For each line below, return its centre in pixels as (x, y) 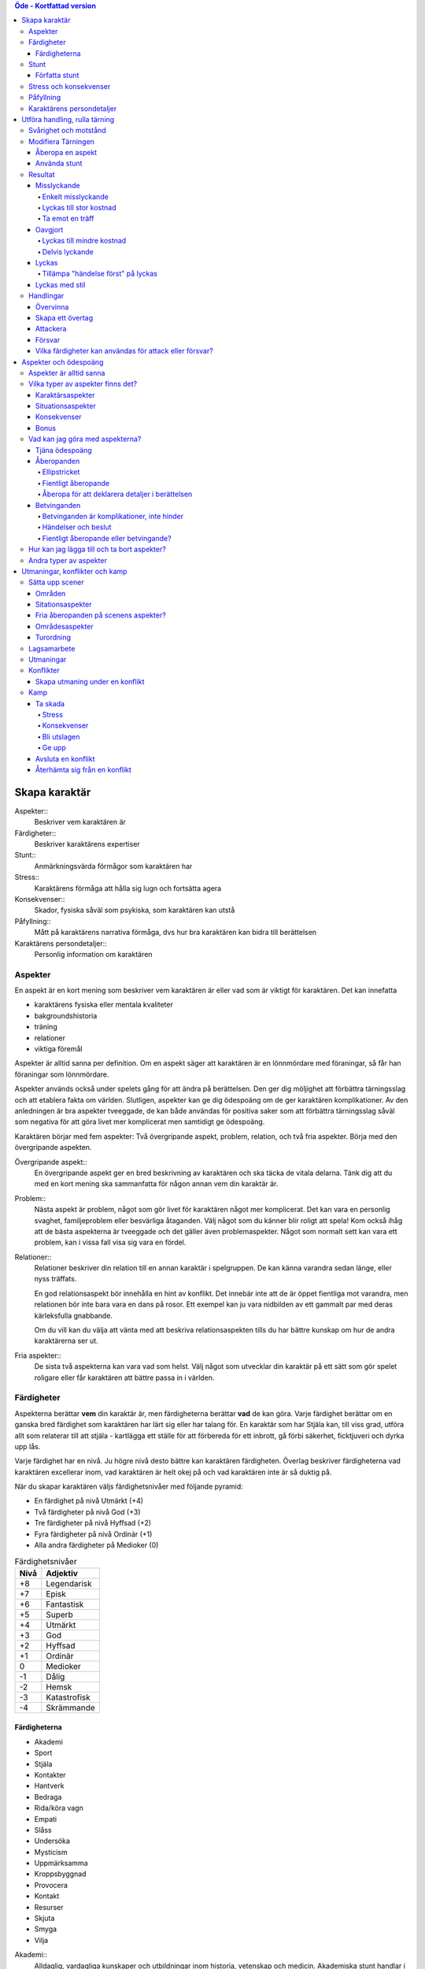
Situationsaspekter (66, 406)
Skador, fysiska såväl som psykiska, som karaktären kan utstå (135, 910)
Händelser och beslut (77, 527)
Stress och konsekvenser (70, 86)
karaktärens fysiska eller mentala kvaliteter (103, 1005)
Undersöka (52, 1841)
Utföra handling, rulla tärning (68, 119)
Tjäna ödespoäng (64, 450)
